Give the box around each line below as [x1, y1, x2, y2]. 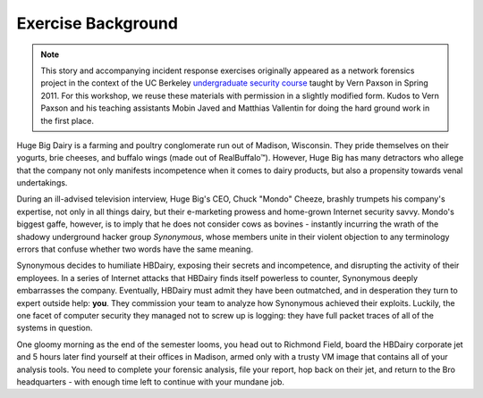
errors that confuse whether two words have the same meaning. [16, 244, 254, 254]
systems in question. [16, 322, 93, 334]
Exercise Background [16, 13, 179, 33]
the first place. [40, 115, 94, 126]
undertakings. [16, 178, 68, 188]
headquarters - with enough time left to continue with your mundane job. [16, 376, 285, 387]
